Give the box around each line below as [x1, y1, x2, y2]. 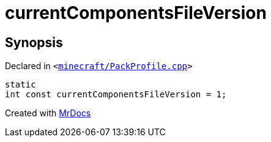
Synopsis [5, 34, 63, 50]
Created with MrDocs [5, 108, 91, 119]
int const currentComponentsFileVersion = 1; [5, 89, 227, 100]
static [5, 80, 36, 90]
